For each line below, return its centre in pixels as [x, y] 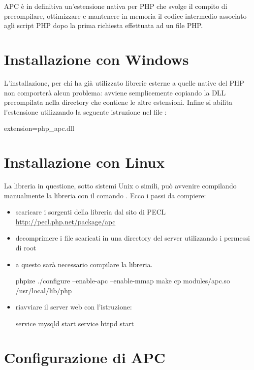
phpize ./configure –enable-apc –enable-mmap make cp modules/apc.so [123, 281]
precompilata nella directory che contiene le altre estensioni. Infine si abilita [118, 102]
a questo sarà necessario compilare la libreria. [84, 264]
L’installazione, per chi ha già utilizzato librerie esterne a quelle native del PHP [124, 82]
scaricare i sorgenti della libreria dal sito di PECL [91, 212]
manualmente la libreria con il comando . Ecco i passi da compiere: [105, 195]
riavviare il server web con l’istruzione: [74, 307]
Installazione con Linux [84, 162]
